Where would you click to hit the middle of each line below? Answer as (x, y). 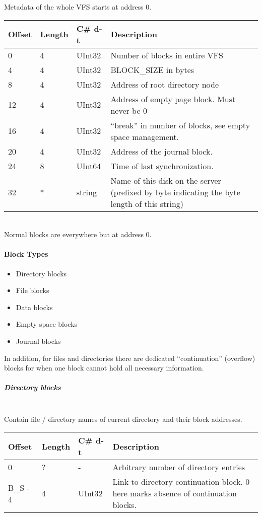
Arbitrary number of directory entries (179, 467)
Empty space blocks (47, 324)
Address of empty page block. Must (173, 99)
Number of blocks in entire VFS (167, 55)
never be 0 (129, 110)
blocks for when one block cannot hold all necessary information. (104, 368)
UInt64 (89, 166)
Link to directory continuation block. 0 (181, 482)
